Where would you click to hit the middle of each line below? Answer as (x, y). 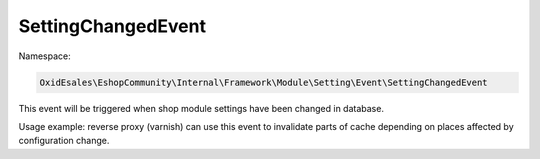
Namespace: (44, 56)
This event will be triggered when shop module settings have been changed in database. (201, 108)
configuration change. (64, 141)
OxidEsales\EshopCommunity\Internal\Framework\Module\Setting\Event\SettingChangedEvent (264, 82)
